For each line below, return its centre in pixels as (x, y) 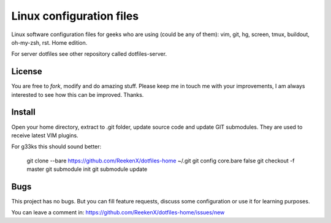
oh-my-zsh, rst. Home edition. (49, 42)
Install (24, 112)
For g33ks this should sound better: (56, 146)
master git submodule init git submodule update (87, 169)
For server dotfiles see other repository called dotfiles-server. (89, 54)
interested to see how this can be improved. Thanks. (78, 94)
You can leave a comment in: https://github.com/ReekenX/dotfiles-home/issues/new (118, 213)
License (27, 71)
